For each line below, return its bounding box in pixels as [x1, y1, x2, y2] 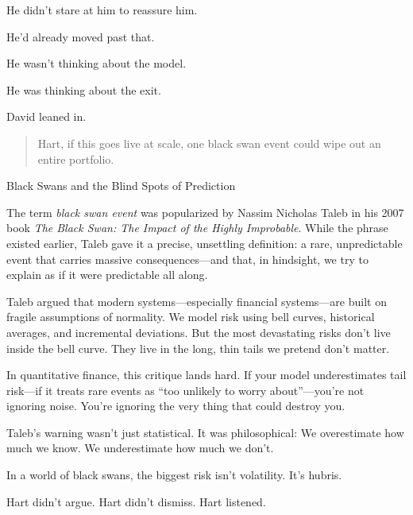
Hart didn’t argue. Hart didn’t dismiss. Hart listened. [6, 493, 266, 509]
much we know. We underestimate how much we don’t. [6, 439, 274, 456]
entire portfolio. [37, 150, 114, 167]
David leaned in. [6, 108, 87, 125]
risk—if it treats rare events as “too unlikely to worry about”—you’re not [6, 381, 365, 398]
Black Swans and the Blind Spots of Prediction [6, 177, 236, 194]
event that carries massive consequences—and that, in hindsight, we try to [6, 250, 369, 267]
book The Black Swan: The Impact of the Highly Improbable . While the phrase [6, 219, 388, 236]
